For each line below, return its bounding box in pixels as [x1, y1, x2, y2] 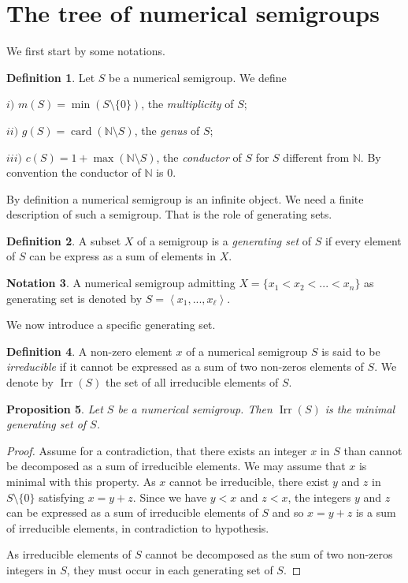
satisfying [39, 488, 84, 505]
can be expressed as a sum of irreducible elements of [6, 504, 258, 521]
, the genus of [134, 121, 200, 138]
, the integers [287, 488, 351, 505]
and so [272, 504, 304, 521]
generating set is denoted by [6, 290, 143, 306]
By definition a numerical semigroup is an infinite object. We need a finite [6, 190, 364, 207]
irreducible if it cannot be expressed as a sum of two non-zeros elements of [6, 358, 364, 375]
